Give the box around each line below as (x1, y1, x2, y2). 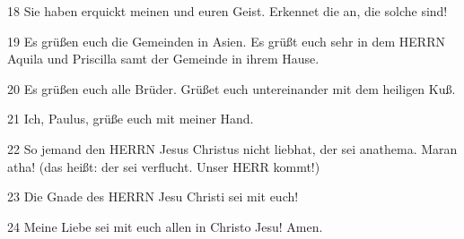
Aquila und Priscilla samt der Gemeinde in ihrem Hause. (7, 49, 320, 68)
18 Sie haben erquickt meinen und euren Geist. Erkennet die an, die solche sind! (7, 2, 448, 20)
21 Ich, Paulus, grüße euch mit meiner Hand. (7, 109, 254, 128)
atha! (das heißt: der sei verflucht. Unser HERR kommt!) (7, 157, 320, 175)
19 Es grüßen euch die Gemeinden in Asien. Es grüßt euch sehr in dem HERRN (7, 31, 445, 50)
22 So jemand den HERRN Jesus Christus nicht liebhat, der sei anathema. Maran (7, 139, 458, 158)
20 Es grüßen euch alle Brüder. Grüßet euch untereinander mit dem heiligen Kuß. (7, 79, 456, 98)
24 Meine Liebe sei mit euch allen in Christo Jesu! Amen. (7, 217, 323, 235)
